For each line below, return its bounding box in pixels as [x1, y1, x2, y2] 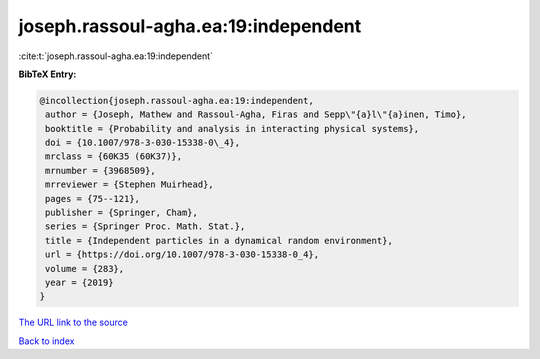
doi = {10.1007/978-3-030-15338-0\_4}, [45, 137, 240, 149]
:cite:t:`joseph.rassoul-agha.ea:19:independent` [18, 50, 214, 62]
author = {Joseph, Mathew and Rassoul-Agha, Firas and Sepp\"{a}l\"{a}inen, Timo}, [45, 109, 467, 120]
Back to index [18, 335, 75, 347]
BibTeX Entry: [18, 68, 77, 80]
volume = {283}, [45, 263, 125, 274]
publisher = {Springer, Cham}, [45, 207, 199, 219]
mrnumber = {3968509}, [45, 165, 157, 176]
